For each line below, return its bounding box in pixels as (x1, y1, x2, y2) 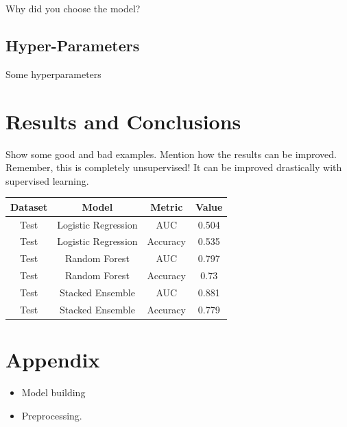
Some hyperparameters (5, 66, 101, 81)
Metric (150, 199, 183, 213)
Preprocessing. (21, 408, 82, 422)
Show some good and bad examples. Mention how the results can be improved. (5, 146, 337, 161)
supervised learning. (5, 173, 89, 187)
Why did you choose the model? (5, 1, 141, 15)
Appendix (5, 346, 100, 374)
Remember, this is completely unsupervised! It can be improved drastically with (5, 160, 342, 174)
